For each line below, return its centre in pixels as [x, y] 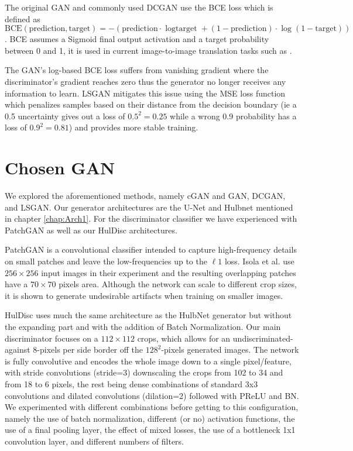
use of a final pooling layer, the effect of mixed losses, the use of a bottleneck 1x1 [150, 430]
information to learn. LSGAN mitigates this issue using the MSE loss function [145, 93]
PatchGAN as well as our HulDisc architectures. [91, 230]
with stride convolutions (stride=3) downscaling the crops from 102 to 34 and [144, 372]
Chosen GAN [60, 168]
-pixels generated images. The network [230, 350]
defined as [23, 18]
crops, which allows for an [184, 338]
